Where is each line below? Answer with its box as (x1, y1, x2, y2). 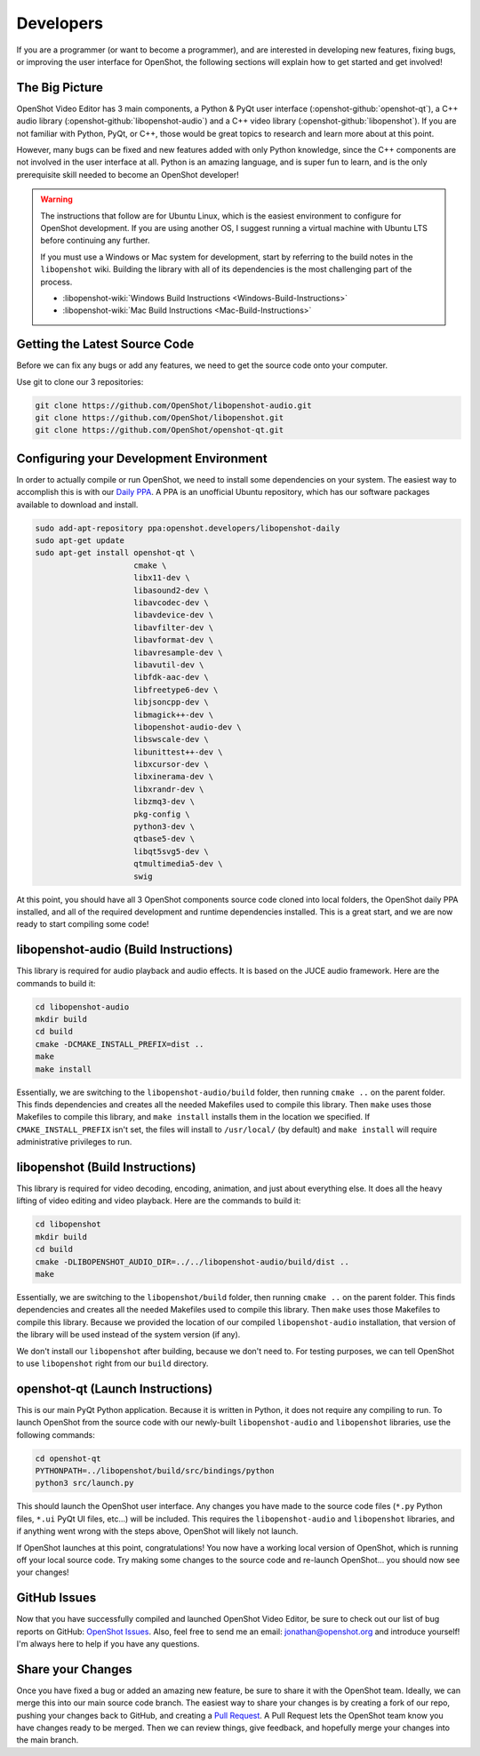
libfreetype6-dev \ (133, 684, 219, 695)
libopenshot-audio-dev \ (133, 722, 242, 732)
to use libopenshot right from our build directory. (16, 1358, 209, 1369)
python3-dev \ (133, 822, 196, 832)
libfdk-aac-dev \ (133, 672, 209, 682)
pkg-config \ (133, 809, 190, 819)
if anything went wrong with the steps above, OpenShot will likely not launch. (16, 1526, 299, 1536)
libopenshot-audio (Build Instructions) (16, 942, 234, 957)
